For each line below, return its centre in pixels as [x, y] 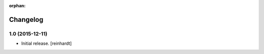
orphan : [17, 6]
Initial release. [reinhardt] [46, 43]
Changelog [26, 19]
